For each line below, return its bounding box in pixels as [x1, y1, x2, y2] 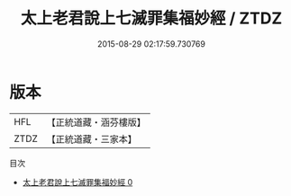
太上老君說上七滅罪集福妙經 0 [22, 176, 133, 187]
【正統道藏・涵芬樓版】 [46, 116, 147, 129]
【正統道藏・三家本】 [46, 132, 138, 145]
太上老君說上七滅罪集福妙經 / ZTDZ [20, 8, 283, 29]
